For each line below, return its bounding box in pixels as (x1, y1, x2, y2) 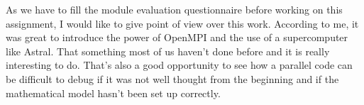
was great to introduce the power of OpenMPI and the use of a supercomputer (6, 30, 348, 45)
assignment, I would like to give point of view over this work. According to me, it (6, 16, 359, 31)
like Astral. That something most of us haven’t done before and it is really (6, 43, 330, 58)
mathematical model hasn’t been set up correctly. (6, 85, 221, 100)
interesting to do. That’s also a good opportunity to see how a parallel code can (6, 57, 353, 72)
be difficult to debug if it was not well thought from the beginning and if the (6, 71, 339, 86)
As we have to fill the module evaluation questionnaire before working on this (6, 2, 343, 16)
